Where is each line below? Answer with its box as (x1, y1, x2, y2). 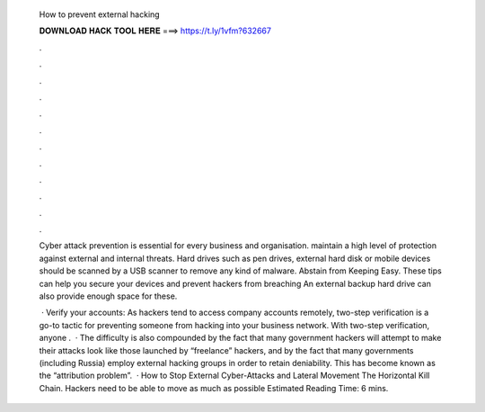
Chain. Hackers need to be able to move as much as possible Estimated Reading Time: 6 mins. (39, 382, 389, 393)
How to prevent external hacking (39, 9, 161, 20)
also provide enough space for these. (39, 291, 178, 301)
